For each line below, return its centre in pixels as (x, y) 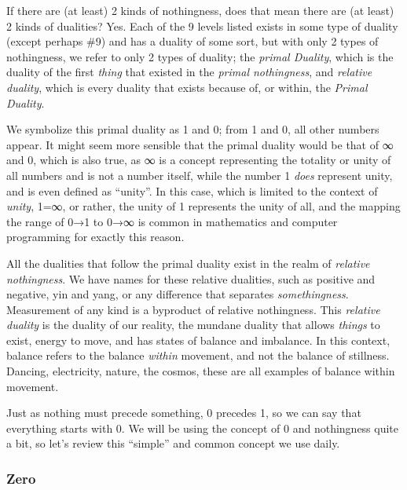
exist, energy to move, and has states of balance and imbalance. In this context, (198, 340)
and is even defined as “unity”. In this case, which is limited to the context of (192, 190)
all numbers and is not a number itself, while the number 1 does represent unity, (200, 175)
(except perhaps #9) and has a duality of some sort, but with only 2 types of (192, 41)
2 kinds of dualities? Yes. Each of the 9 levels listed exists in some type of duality (202, 26)
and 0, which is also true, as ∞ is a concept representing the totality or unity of (199, 160)
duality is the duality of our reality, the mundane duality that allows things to (193, 325)
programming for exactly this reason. (95, 237)
